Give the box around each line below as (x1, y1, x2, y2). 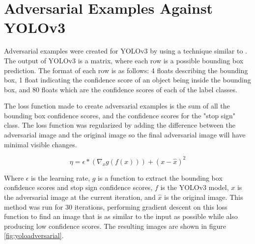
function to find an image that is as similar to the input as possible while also (4, 211, 238, 221)
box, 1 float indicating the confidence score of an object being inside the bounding (4, 75, 251, 85)
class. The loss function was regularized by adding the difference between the (4, 120, 236, 130)
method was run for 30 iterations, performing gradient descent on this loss (4, 201, 227, 212)
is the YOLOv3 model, (160, 182, 229, 192)
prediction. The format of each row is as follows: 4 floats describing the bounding (4, 65, 248, 75)
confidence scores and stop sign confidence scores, (4, 182, 153, 192)
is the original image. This (164, 191, 243, 202)
